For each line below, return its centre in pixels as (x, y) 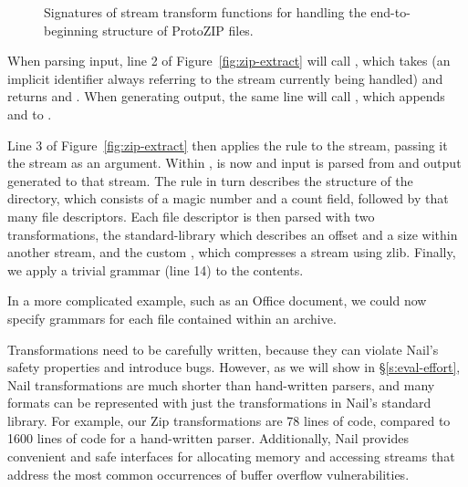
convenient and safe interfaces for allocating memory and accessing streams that (231, 456)
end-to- (390, 12)
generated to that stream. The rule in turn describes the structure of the (210, 180)
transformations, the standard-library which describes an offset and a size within (233, 234)
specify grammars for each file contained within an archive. (172, 318)
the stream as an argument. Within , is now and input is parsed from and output (234, 163)
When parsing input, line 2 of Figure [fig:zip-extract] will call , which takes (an (229, 61)
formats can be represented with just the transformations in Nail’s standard (219, 403)
